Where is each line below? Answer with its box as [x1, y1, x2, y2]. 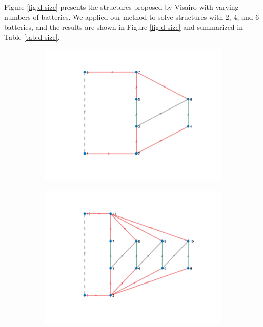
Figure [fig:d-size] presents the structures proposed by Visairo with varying [4, 2, 239, 12]
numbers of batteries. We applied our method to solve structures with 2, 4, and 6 [4, 11, 259, 22]
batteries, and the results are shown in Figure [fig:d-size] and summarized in [4, 21, 243, 32]
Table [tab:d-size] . [4, 31, 60, 42]
